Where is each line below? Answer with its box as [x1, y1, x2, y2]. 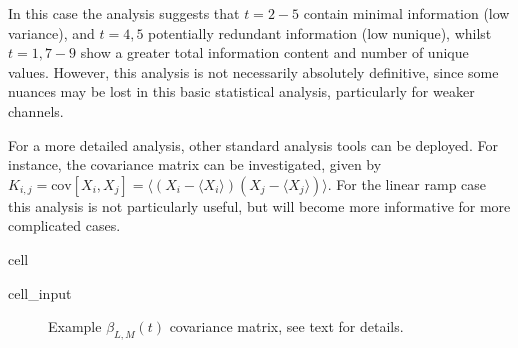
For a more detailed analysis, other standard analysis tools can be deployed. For [8, 134, 498, 155]
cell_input [8, 282, 72, 303]
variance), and [8, 22, 95, 43]
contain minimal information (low [303, 3, 510, 23]
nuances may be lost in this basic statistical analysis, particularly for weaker [8, 81, 475, 102]
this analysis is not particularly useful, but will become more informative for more [8, 195, 511, 216]
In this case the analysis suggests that [8, 3, 240, 23]
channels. [8, 100, 64, 121]
